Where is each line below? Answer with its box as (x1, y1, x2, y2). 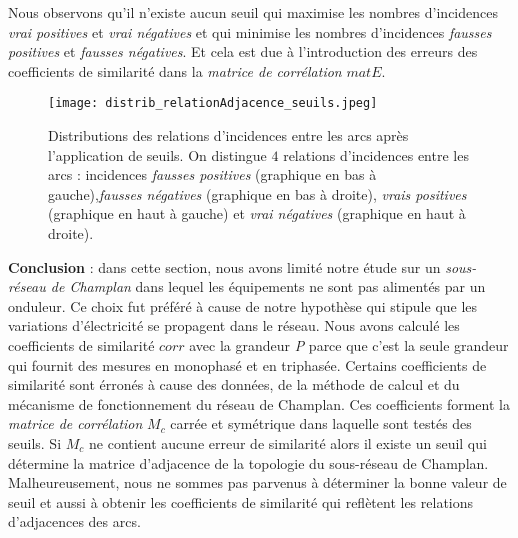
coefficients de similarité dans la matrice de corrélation (8, 60, 342, 81)
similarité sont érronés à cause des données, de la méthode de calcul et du (8, 374, 460, 395)
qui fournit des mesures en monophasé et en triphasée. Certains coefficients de (8, 354, 487, 375)
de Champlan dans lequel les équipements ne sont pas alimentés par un (50, 276, 486, 297)
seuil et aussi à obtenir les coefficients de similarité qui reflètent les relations (8, 491, 474, 512)
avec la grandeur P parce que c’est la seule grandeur (189, 334, 509, 355)
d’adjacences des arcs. (8, 511, 141, 532)
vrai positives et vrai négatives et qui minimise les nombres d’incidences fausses (8, 21, 492, 42)
